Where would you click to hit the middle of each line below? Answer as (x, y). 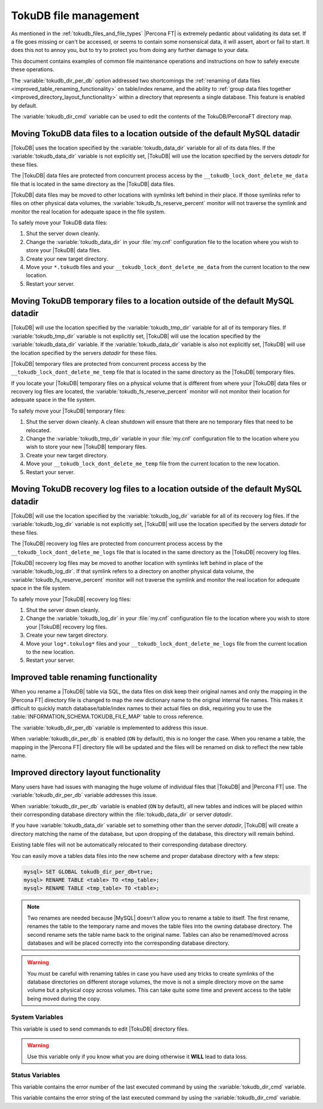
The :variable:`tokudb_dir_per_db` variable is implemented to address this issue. (109, 728)
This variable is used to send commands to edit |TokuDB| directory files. (100, 1029)
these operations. (33, 69)
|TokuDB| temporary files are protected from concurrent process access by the (109, 363)
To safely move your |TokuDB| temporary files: (68, 411)
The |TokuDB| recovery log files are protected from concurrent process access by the (117, 543)
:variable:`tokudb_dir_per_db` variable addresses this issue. (84, 795)
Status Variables (36, 1075)
